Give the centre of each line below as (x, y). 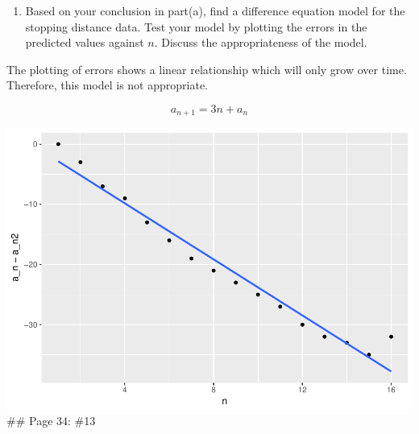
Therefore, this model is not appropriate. (107, 85)
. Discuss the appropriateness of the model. (261, 42)
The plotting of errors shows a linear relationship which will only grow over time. (207, 69)
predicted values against (85, 42)
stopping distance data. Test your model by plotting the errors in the (196, 26)
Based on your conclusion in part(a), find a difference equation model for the (215, 10)
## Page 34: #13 (51, 420)
